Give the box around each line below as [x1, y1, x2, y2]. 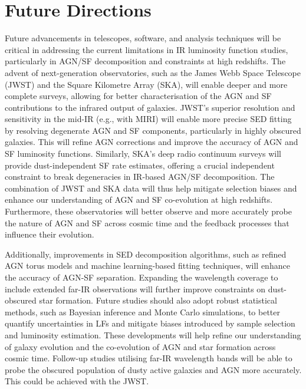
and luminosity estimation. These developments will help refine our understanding [5, 328, 301, 341]
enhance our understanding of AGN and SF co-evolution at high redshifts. [5, 193, 273, 206]
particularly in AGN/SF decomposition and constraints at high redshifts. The [5, 55, 286, 67]
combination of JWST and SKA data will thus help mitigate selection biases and [5, 182, 297, 194]
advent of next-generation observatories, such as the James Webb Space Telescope [5, 66, 301, 78]
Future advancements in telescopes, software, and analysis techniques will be [5, 32, 281, 44]
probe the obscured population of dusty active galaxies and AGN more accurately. [5, 363, 302, 375]
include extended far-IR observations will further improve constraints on [5, 282, 266, 295]
